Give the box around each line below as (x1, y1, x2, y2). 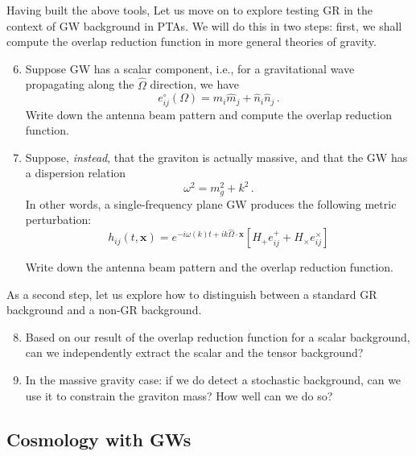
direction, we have (150, 76, 240, 93)
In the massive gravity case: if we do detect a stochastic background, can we (25, 371, 402, 388)
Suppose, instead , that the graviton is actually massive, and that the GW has (25, 148, 408, 165)
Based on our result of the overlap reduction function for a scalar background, (25, 328, 410, 345)
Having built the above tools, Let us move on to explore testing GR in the (6, 2, 373, 18)
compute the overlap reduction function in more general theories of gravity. (6, 33, 377, 50)
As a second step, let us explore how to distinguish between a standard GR (6, 285, 377, 302)
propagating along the (25, 76, 134, 93)
